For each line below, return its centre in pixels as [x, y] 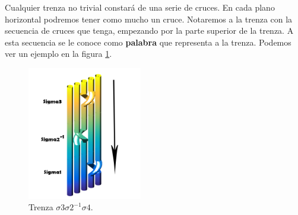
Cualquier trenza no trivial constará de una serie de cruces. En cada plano [140, 7]
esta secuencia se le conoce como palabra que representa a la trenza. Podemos [148, 42]
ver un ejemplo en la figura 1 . [58, 54]
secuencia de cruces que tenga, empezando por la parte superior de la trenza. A [149, 31]
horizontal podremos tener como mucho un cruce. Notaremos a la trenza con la [149, 19]
